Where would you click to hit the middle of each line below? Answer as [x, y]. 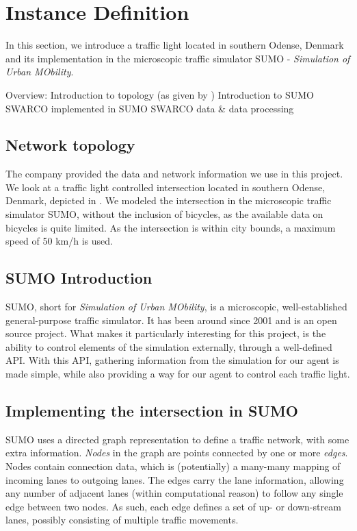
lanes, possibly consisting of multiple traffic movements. [122, 520]
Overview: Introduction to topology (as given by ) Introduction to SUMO [160, 94]
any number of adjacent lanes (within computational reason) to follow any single [174, 493]
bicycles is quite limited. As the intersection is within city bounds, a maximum [171, 227]
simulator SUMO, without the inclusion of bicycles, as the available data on [164, 214]
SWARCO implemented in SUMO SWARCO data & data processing [150, 108]
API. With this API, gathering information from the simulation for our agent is [172, 360]
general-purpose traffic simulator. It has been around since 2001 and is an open [171, 320]
